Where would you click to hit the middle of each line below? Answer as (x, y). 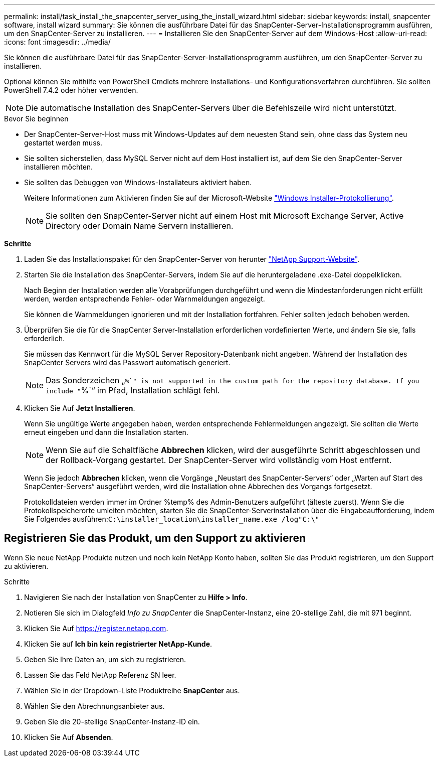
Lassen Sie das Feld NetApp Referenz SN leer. (100, 675)
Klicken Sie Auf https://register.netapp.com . (96, 628)
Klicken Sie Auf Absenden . (69, 737)
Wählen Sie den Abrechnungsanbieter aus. (94, 706)
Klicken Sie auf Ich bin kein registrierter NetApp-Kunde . (118, 644)
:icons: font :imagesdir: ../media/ (57, 42)
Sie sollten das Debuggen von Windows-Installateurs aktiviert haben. (138, 182)
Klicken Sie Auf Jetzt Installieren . (80, 408)
